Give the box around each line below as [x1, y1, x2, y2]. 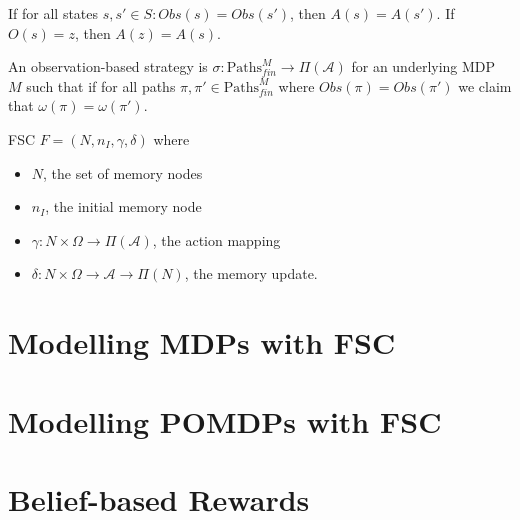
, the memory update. [184, 263, 318, 284]
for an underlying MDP [351, 56, 496, 77]
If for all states [8, 3, 99, 23]
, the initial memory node [45, 196, 202, 217]
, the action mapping [152, 229, 281, 250]
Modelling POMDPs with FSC [8, 400, 442, 441]
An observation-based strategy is [8, 56, 208, 77]
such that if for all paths [26, 75, 176, 96]
